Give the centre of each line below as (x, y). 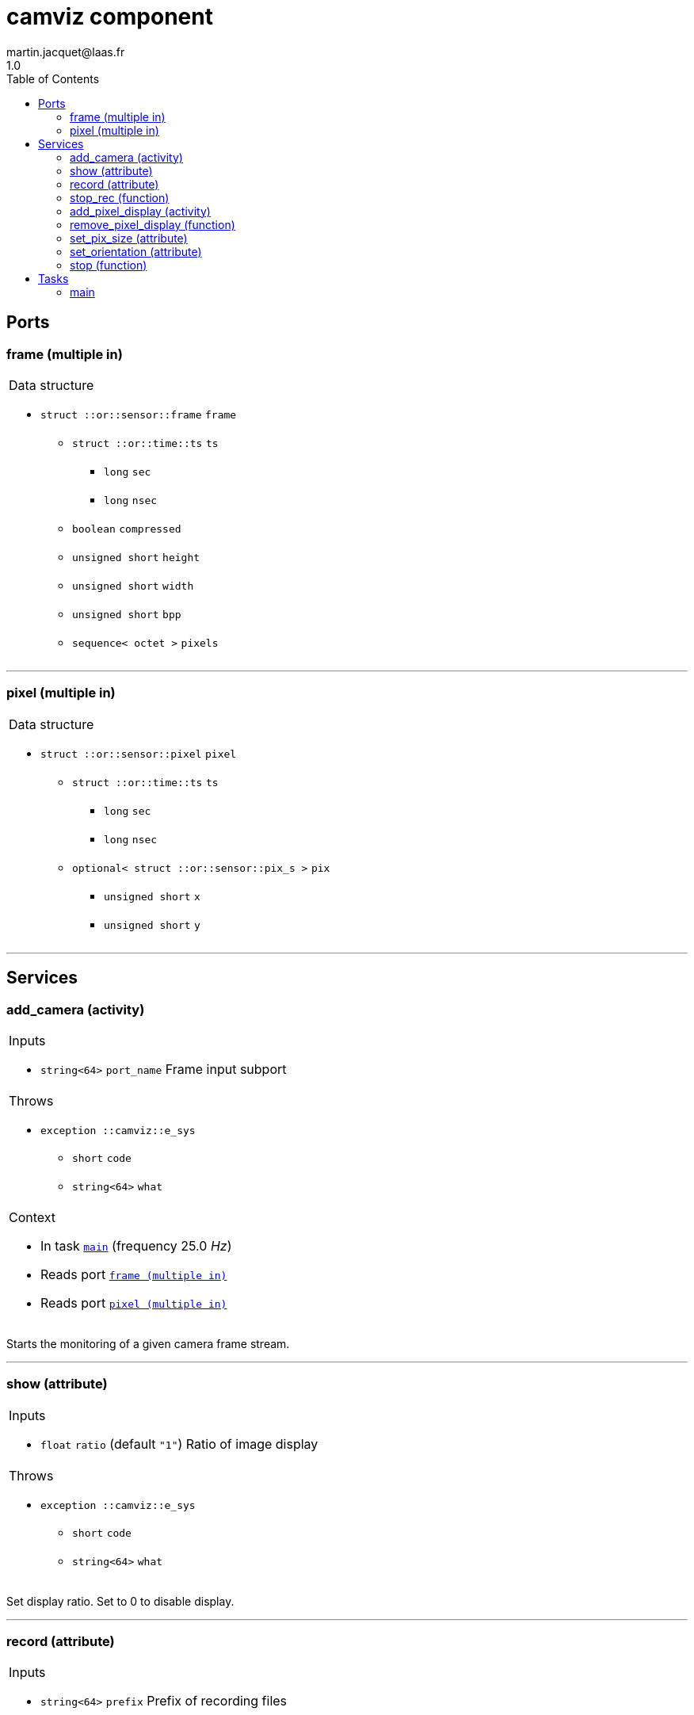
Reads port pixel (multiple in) (134, 1302)
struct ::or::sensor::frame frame (139, 414)
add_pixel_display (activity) (140, 211)
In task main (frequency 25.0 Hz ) (136, 1245)
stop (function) (109, 265)
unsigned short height (136, 557)
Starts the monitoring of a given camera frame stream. (148, 1343)
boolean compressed (127, 529)
